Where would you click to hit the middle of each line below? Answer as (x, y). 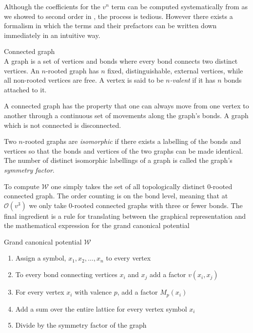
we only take (48, 205)
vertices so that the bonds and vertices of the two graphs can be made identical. (124, 150)
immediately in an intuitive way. (52, 35)
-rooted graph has (72, 70)
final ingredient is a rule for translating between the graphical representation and (125, 216)
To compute (22, 186)
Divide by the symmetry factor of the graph (81, 325)
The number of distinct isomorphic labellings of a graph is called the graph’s (118, 160)
